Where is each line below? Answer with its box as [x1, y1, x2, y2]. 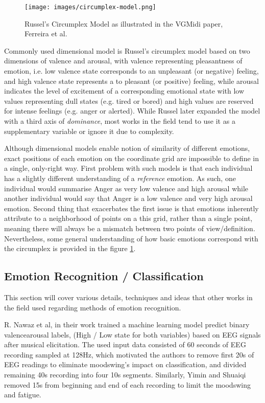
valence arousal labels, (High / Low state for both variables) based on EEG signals [4, 329, 261, 340]
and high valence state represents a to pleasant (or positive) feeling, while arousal [4, 75, 259, 86]
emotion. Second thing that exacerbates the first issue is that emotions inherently [4, 203, 259, 213]
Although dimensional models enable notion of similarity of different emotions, [4, 143, 250, 153]
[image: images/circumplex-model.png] [25, 4, 156, 11]
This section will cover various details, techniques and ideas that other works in [4, 292, 253, 302]
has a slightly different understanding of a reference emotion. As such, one [4, 172, 236, 183]
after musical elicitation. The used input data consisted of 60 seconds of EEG [4, 339, 246, 350]
